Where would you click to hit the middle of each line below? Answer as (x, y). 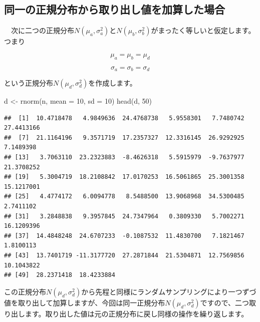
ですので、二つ (224, 302)
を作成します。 (112, 83)
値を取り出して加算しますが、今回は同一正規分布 (85, 302)
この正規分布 (25, 291)
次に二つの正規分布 (42, 30)
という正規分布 (29, 83)
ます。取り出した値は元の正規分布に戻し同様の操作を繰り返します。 (137, 313)
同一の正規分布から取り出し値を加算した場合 (114, 9)
